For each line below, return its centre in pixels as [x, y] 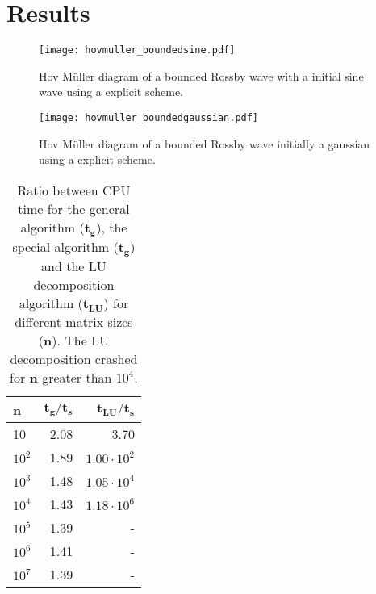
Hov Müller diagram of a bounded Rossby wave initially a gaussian [205, 143]
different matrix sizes [74, 321]
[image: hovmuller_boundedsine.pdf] [137, 50]
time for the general [74, 208]
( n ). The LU [74, 340]
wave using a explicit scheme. [111, 92]
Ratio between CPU [74, 190]
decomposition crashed [74, 358]
